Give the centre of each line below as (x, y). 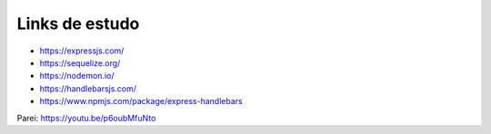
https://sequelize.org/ (80, 62)
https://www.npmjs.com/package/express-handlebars (141, 101)
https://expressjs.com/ (82, 51)
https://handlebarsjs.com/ (88, 88)
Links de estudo (78, 24)
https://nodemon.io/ (77, 76)
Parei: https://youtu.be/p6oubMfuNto (86, 118)
